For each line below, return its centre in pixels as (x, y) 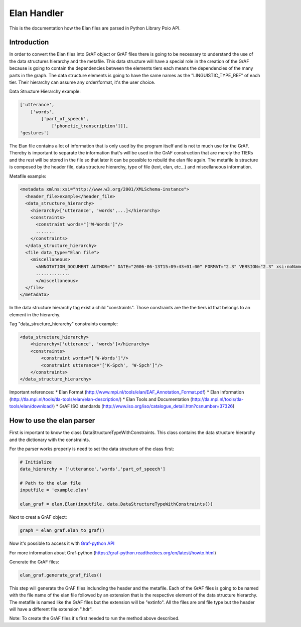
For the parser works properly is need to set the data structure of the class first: (92, 449)
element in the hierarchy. (35, 315)
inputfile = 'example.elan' (54, 490)
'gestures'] (35, 133)
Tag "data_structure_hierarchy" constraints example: (63, 324)
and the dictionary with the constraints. (50, 440)
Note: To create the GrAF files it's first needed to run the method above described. (95, 618)
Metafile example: (28, 176)
